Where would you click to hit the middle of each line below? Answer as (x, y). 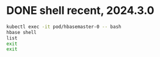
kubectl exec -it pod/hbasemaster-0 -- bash (64, 27)
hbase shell (21, 32)
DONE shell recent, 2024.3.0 (80, 11)
